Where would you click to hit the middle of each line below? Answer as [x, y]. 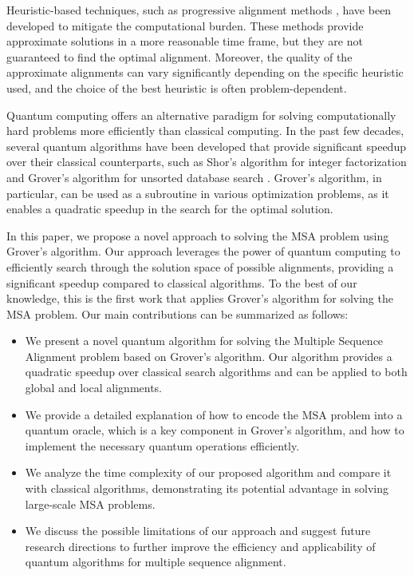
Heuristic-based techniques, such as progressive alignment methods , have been [199, 10]
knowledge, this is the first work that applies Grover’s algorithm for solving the [200, 298]
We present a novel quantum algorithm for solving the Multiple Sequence [204, 341]
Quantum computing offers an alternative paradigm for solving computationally [201, 115]
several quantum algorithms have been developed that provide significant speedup [206, 146]
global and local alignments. [94, 388]
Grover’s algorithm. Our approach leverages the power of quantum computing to [203, 251]
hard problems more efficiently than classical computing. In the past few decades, [205, 131]
